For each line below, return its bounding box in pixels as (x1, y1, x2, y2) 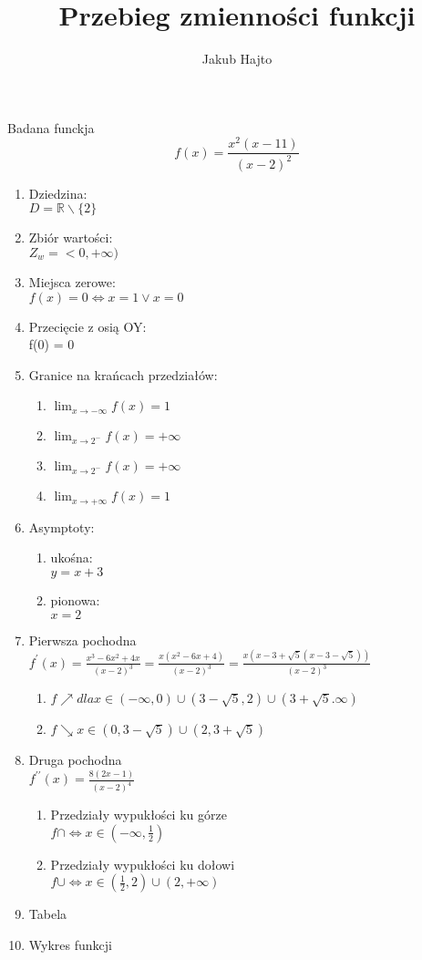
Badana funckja (7, 118, 95, 137)
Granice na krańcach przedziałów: (28, 365, 218, 384)
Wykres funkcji (28, 934, 112, 954)
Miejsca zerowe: (28, 272, 116, 291)
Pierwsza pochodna (28, 630, 137, 649)
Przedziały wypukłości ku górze (50, 805, 227, 824)
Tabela (28, 904, 67, 924)
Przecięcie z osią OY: (28, 316, 147, 335)
